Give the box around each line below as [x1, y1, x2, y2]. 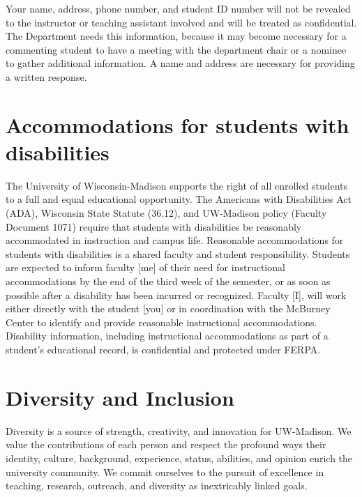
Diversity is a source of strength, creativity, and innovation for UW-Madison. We [6, 423, 352, 438]
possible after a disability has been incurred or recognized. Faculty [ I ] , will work [6, 287, 347, 302]
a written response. [6, 69, 87, 84]
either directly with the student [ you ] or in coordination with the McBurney [6, 301, 331, 316]
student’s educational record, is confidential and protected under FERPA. [6, 342, 321, 356]
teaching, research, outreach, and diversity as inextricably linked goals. [6, 478, 308, 493]
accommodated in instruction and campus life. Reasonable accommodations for [6, 233, 344, 247]
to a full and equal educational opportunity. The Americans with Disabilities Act [6, 192, 352, 206]
